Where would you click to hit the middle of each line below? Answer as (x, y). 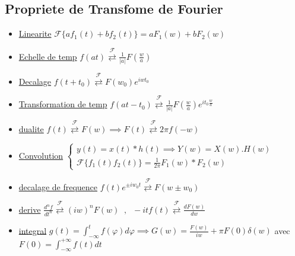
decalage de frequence (58, 186)
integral (33, 230)
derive (30, 209)
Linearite (35, 33)
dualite (31, 129)
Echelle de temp (48, 56)
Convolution (41, 155)
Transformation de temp (63, 104)
